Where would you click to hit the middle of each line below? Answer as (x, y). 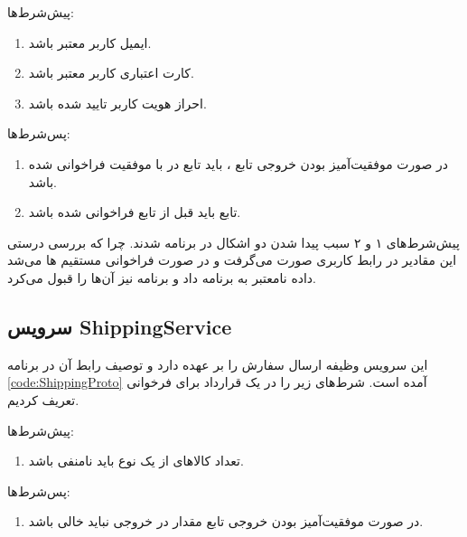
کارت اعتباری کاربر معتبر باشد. (111, 73)
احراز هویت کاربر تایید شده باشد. (117, 103)
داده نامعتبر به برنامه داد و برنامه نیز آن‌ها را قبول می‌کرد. (162, 277)
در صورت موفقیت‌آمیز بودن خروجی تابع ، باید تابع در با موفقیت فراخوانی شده (238, 163)
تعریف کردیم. (43, 399)
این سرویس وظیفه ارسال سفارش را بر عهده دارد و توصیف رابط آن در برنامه (218, 364)
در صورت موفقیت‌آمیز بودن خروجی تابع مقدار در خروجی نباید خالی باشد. (226, 521)
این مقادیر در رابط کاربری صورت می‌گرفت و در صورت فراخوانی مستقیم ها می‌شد (232, 260)
